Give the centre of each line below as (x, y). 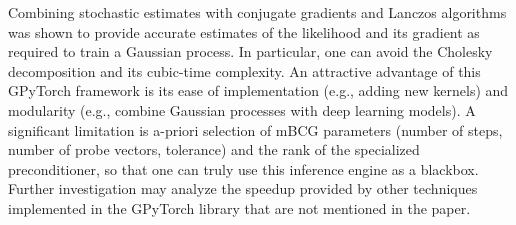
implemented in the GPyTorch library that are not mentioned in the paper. (239, 207)
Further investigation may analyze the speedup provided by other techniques (243, 188)
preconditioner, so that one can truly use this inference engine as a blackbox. (243, 168)
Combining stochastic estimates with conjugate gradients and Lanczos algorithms (257, 12)
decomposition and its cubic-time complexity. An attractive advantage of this (244, 70)
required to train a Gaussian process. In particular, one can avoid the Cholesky (250, 51)
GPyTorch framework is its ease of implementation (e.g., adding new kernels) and (258, 90)
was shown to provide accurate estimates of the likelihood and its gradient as (244, 31)
